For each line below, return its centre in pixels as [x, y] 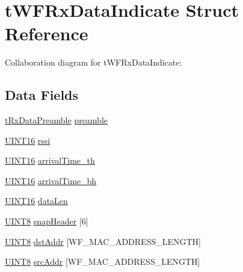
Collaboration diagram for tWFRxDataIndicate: [94, 62]
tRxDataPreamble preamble [57, 120]
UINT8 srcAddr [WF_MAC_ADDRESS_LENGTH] [103, 261]
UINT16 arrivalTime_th [50, 160]
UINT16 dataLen [36, 201]
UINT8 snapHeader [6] [47, 221]
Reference [47, 33]
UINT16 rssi [28, 140]
